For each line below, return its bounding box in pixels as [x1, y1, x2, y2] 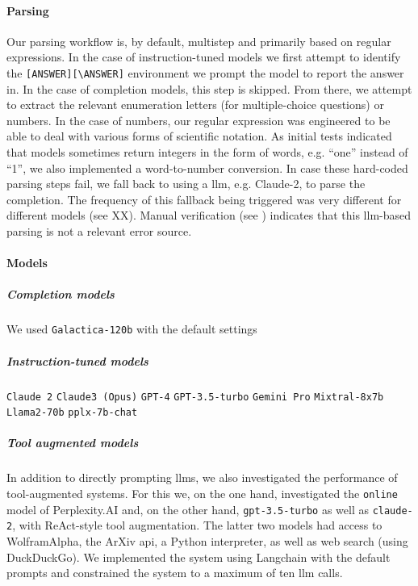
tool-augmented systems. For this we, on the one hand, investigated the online [6, 485, 398, 502]
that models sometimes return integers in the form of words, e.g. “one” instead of [6, 144, 408, 161]
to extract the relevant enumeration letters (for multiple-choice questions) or [6, 96, 384, 113]
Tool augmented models [6, 434, 139, 451]
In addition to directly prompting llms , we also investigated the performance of [6, 469, 398, 486]
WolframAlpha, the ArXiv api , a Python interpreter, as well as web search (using [6, 532, 408, 549]
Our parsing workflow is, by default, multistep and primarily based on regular [6, 32, 391, 49]
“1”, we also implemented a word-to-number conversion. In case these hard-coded [6, 159, 408, 176]
